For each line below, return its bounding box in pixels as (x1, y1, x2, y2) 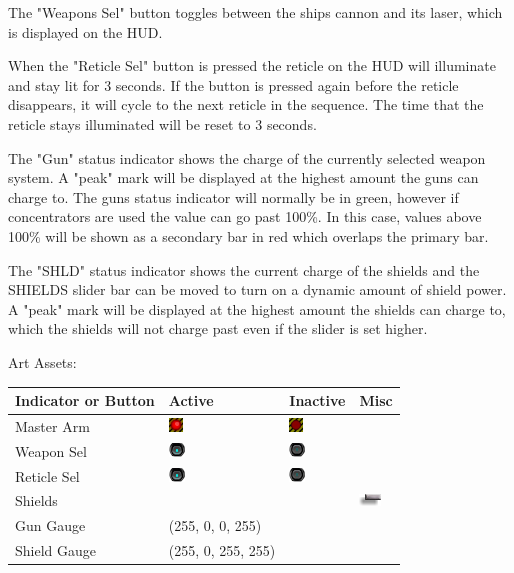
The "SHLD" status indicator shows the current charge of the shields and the (8, 259, 480, 280)
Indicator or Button (15, 390, 155, 410)
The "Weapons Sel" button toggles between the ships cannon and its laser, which (8, 2, 503, 22)
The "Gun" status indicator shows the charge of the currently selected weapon (8, 147, 486, 168)
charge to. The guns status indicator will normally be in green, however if (8, 186, 459, 207)
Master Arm (15, 415, 90, 436)
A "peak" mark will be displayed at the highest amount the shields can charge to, (8, 298, 506, 319)
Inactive (289, 390, 346, 410)
